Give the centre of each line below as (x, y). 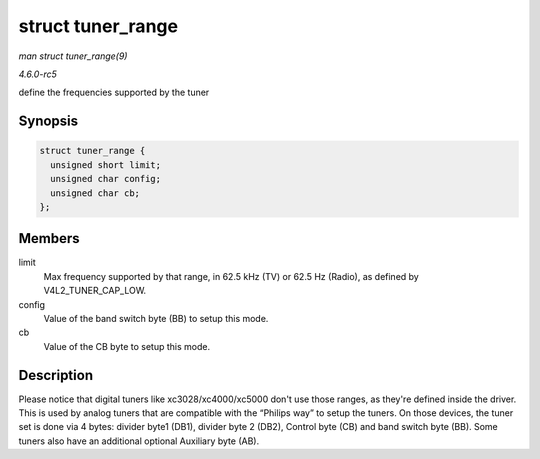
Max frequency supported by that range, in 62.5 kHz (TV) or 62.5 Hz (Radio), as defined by (231, 276)
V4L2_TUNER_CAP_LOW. (95, 291)
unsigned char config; (106, 179)
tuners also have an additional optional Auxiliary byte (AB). (139, 441)
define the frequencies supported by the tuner (114, 92)
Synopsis (48, 121)
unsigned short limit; (106, 164)
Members (49, 238)
